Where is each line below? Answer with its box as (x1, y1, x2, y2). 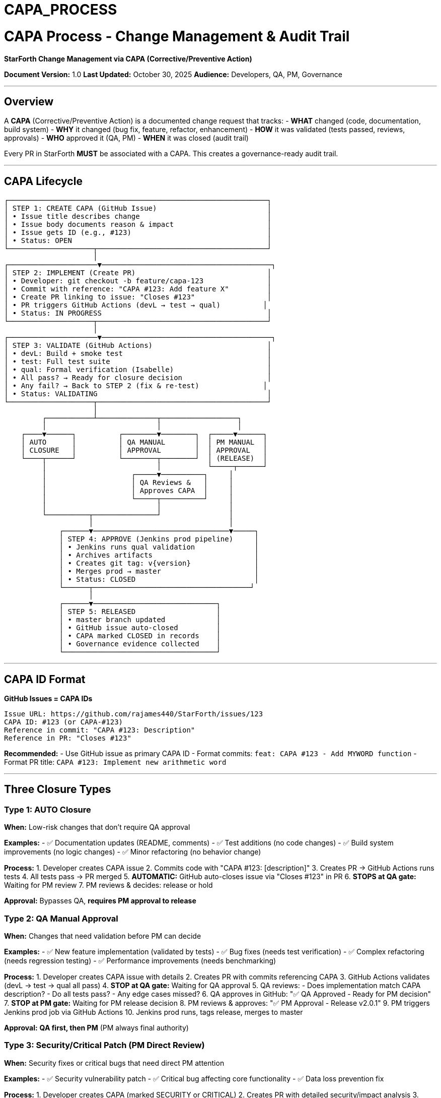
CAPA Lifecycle (4, 174, 83, 188)
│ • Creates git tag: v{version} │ (59, 559, 259, 568)
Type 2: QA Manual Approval (4, 913, 118, 924)
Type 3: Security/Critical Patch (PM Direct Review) (4, 1040, 205, 1051)
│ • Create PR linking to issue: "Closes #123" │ (4, 293, 272, 301)
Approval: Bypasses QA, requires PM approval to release (4, 896, 196, 905)
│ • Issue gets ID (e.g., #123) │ (4, 228, 272, 237)
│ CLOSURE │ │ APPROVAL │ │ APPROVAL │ (21, 446, 267, 455)
